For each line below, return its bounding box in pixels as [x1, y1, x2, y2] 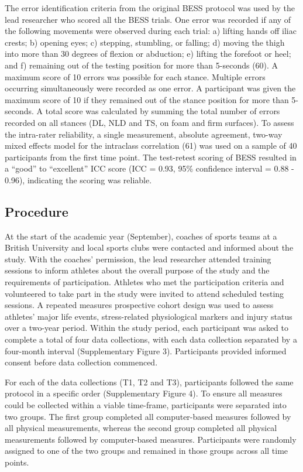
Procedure [5, 202, 68, 220]
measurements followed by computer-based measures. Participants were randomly [5, 433, 297, 445]
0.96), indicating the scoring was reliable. [5, 173, 152, 186]
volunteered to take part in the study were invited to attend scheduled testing [5, 287, 284, 299]
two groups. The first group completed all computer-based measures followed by [5, 410, 291, 422]
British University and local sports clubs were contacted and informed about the [5, 241, 294, 254]
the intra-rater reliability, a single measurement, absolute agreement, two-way [5, 128, 283, 140]
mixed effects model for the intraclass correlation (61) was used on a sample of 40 [5, 139, 297, 152]
